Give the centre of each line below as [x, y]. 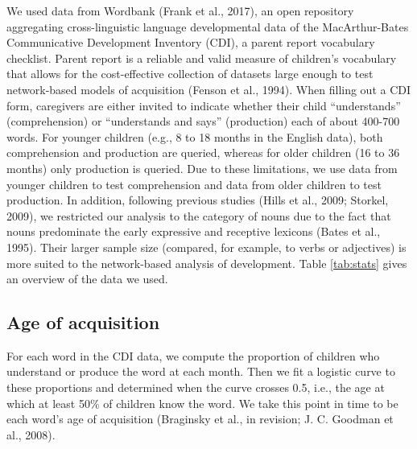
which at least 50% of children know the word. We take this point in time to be [202, 403]
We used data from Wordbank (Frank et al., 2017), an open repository [180, 10]
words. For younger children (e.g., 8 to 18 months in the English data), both [195, 136]
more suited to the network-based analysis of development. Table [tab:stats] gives [207, 263]
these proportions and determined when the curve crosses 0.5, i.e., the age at [196, 387]
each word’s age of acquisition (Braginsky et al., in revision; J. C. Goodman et [200, 419]
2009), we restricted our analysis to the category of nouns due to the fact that [199, 215]
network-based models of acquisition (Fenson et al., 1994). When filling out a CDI [209, 89]
